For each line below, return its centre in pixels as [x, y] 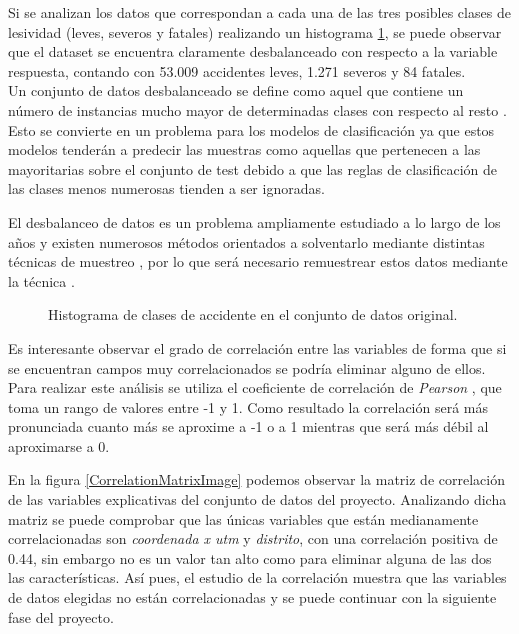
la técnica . [41, 280]
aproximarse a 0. [59, 445]
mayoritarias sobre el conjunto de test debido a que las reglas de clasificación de [253, 168]
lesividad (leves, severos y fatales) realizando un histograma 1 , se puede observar [255, 31]
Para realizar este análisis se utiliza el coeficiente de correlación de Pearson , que [255, 387]
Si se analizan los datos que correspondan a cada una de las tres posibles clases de [259, 12]
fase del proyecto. [61, 616]
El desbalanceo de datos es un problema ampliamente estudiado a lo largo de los [254, 221]
